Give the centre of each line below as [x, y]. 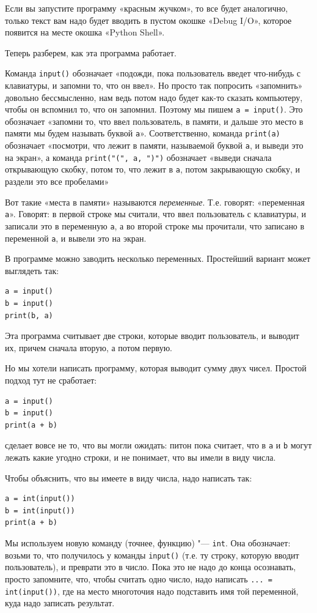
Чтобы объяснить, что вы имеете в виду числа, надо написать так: [129, 477]
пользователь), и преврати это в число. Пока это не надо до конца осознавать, [151, 567]
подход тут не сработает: [51, 380]
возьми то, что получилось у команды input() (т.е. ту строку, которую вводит [152, 555]
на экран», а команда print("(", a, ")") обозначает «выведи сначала [138, 157]
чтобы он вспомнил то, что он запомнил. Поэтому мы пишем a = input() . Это [154, 109]
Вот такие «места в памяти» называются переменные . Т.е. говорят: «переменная [155, 202]
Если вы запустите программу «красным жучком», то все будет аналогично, [147, 8]
